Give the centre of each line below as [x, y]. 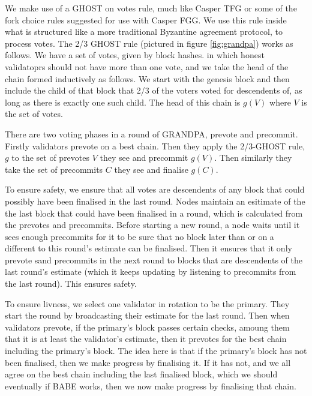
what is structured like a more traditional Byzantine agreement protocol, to [144, 31]
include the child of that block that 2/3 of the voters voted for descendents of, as [154, 90]
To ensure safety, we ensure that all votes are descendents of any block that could [155, 189]
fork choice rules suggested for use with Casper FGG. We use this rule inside [146, 19]
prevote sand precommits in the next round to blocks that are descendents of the [154, 259]
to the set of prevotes [51, 157]
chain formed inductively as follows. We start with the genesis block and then [147, 78]
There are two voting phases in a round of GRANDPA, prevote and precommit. [151, 133]
